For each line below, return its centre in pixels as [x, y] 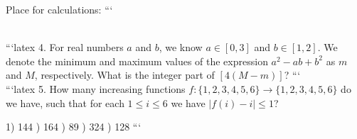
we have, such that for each [65, 102]
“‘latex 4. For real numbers [65, 47]
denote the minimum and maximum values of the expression [137, 61]
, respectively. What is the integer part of [124, 75]
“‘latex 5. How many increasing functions [96, 88]
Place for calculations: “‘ [59, 9]
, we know [181, 47]
